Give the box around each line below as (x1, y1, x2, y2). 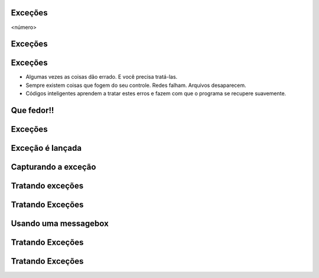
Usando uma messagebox (11, 219, 109, 229)
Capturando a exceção (11, 162, 96, 172)
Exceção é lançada (11, 143, 82, 153)
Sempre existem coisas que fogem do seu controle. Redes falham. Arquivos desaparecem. (25, 82, 246, 89)
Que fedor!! (11, 105, 54, 115)
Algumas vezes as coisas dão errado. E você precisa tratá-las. (25, 73, 178, 80)
